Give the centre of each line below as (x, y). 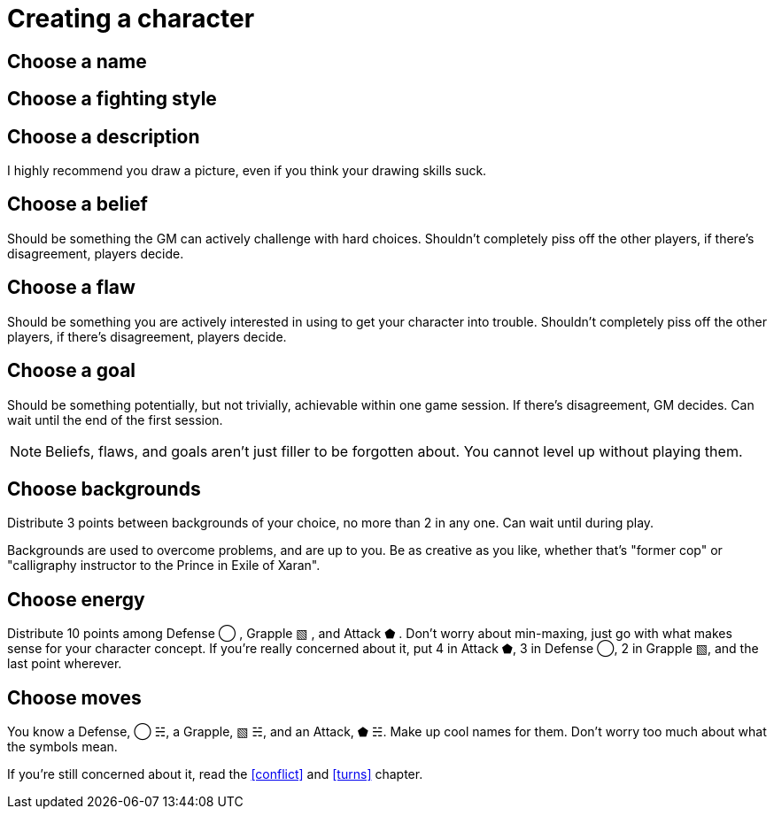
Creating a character (131, 19)
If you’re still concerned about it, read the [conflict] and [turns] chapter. (215, 774)
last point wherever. (65, 664)
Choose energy (76, 599)
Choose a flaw (71, 288)
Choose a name (77, 61)
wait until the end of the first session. (115, 420)
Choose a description (104, 136)
